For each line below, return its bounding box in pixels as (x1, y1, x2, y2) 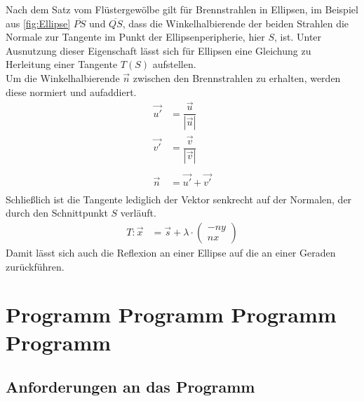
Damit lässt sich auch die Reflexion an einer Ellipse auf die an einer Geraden (6, 245, 336, 259)
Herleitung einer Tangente (6, 57, 118, 72)
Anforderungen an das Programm (6, 376, 255, 397)
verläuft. (120, 205, 156, 220)
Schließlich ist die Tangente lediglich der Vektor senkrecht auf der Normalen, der (6, 191, 352, 206)
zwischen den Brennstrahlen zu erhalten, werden (133, 70, 341, 85)
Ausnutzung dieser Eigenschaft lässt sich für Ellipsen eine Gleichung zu (6, 43, 311, 57)
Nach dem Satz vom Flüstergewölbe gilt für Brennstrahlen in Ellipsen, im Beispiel (6, 2, 358, 16)
